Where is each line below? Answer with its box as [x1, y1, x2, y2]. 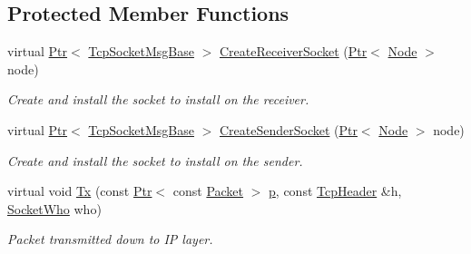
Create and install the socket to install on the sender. [7, 151, 303, 170]
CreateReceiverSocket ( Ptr [219, 42, 368, 61]
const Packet [172, 181, 244, 200]
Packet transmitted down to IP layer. [7, 230, 213, 249]
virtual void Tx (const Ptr [7, 181, 152, 200]
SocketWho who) [7, 199, 102, 218]
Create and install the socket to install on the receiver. [7, 90, 309, 109]
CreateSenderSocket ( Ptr [219, 120, 358, 139]
